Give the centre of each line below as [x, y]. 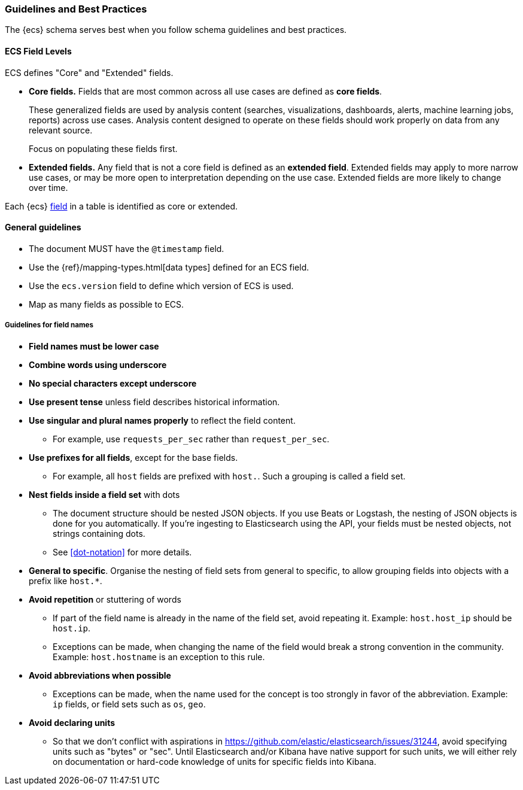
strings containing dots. [99, 533]
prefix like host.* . [66, 581]
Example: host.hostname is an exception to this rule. [159, 657]
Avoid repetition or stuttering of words [105, 599]
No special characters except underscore [113, 383]
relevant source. [61, 130]
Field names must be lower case [94, 346]
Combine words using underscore [98, 364]
